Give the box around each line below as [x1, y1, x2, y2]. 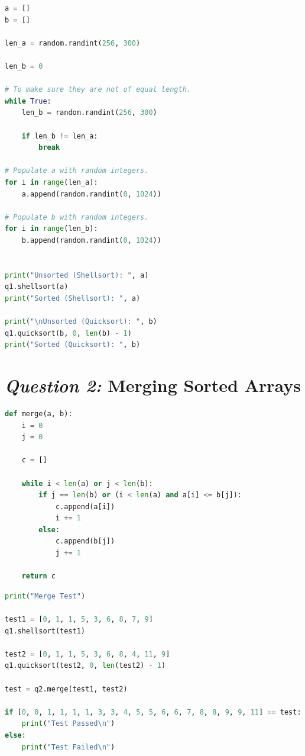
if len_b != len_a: [21, 131, 98, 140]
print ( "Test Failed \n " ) [21, 742, 115, 751]
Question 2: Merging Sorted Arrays [5, 373, 301, 397]
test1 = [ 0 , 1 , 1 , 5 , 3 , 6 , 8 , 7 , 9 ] [5, 615, 153, 624]
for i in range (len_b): [5, 224, 98, 233]
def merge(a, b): [5, 409, 73, 418]
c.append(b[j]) [55, 537, 115, 546]
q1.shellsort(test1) [5, 626, 86, 635]
